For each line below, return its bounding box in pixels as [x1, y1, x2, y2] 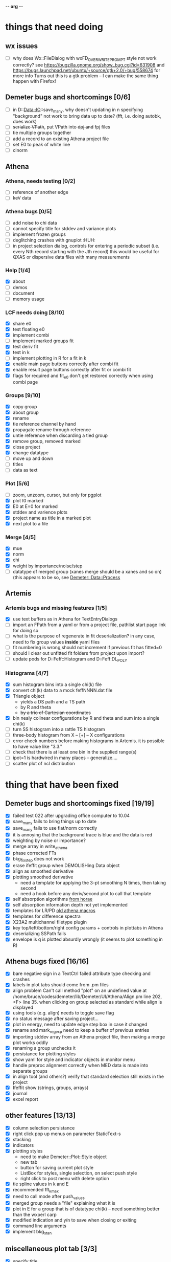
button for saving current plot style [20, 1165, 93, 1171]
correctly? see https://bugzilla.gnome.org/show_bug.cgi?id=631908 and [12, 61, 165, 68]
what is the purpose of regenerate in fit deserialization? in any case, [12, 633, 156, 639]
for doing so [12, 628, 39, 634]
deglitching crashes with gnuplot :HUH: [12, 237, 96, 243]
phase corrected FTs [12, 850, 57, 856]
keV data [12, 195, 32, 201]
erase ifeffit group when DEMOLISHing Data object [12, 862, 120, 868]
